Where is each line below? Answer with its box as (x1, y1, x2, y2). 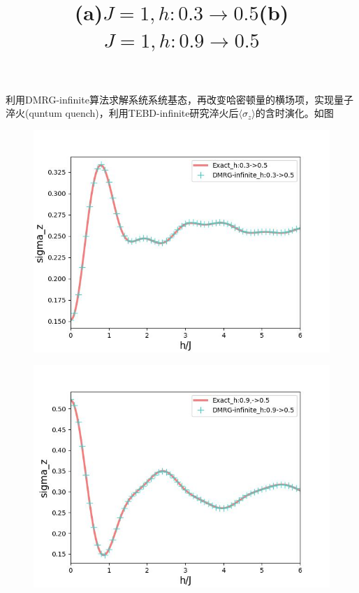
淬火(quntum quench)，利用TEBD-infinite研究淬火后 (6, 106, 239, 120)
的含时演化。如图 (255, 106, 334, 120)
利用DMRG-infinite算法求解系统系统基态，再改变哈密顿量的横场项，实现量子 (6, 92, 353, 106)
